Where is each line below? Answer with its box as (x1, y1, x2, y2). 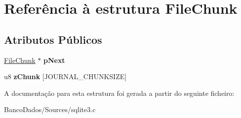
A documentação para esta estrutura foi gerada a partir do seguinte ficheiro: (4, 88, 235, 98)
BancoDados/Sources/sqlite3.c (4, 104, 96, 115)
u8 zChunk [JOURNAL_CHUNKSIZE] (4, 71, 127, 82)
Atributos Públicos (4, 31, 102, 47)
